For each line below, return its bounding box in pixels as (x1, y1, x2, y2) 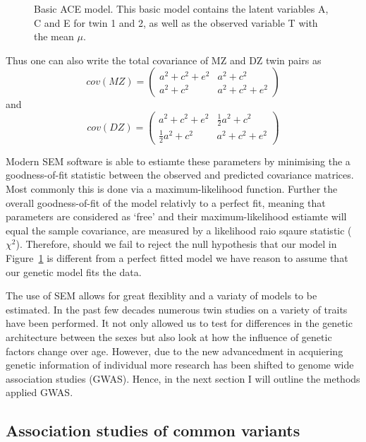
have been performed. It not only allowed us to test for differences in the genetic (6, 316, 353, 330)
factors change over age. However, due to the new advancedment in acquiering (6, 343, 343, 358)
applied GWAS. (6, 385, 73, 400)
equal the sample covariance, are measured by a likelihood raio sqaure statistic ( (6, 222, 352, 237)
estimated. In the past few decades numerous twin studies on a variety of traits (6, 301, 348, 316)
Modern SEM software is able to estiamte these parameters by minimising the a (6, 153, 350, 168)
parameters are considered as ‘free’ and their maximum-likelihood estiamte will (6, 209, 347, 224)
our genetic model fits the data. (6, 264, 142, 279)
